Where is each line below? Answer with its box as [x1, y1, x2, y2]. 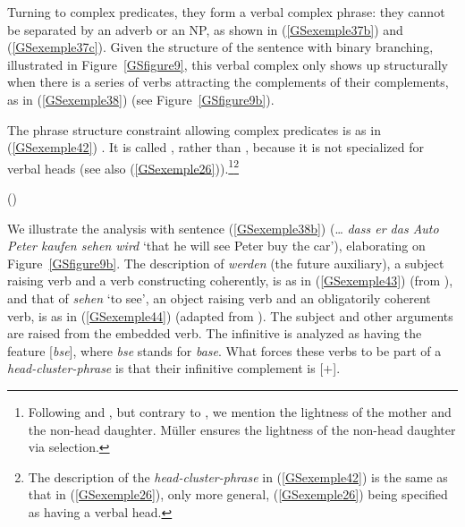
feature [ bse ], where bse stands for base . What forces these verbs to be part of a [7, 341, 442, 360]
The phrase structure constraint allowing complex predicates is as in [7, 120, 381, 139]
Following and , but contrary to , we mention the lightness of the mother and [28, 402, 452, 421]
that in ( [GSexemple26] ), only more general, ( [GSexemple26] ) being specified [28, 485, 448, 504]
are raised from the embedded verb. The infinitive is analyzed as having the [7, 324, 422, 343]
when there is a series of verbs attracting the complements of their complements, [7, 72, 449, 91]
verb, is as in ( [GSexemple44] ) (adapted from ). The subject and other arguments [7, 306, 453, 325]
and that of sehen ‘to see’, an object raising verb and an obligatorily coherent [7, 288, 431, 307]
